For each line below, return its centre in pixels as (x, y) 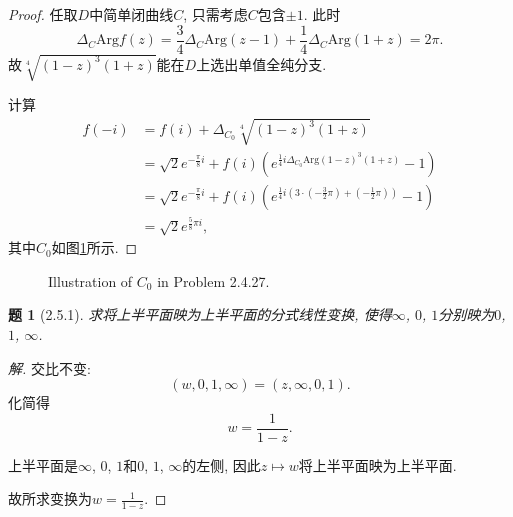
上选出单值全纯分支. (261, 63)
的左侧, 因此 (221, 464)
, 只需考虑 (215, 14)
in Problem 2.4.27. (213, 280)
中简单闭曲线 (131, 14)
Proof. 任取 (43, 14)
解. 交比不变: (49, 367)
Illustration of (90, 280)
